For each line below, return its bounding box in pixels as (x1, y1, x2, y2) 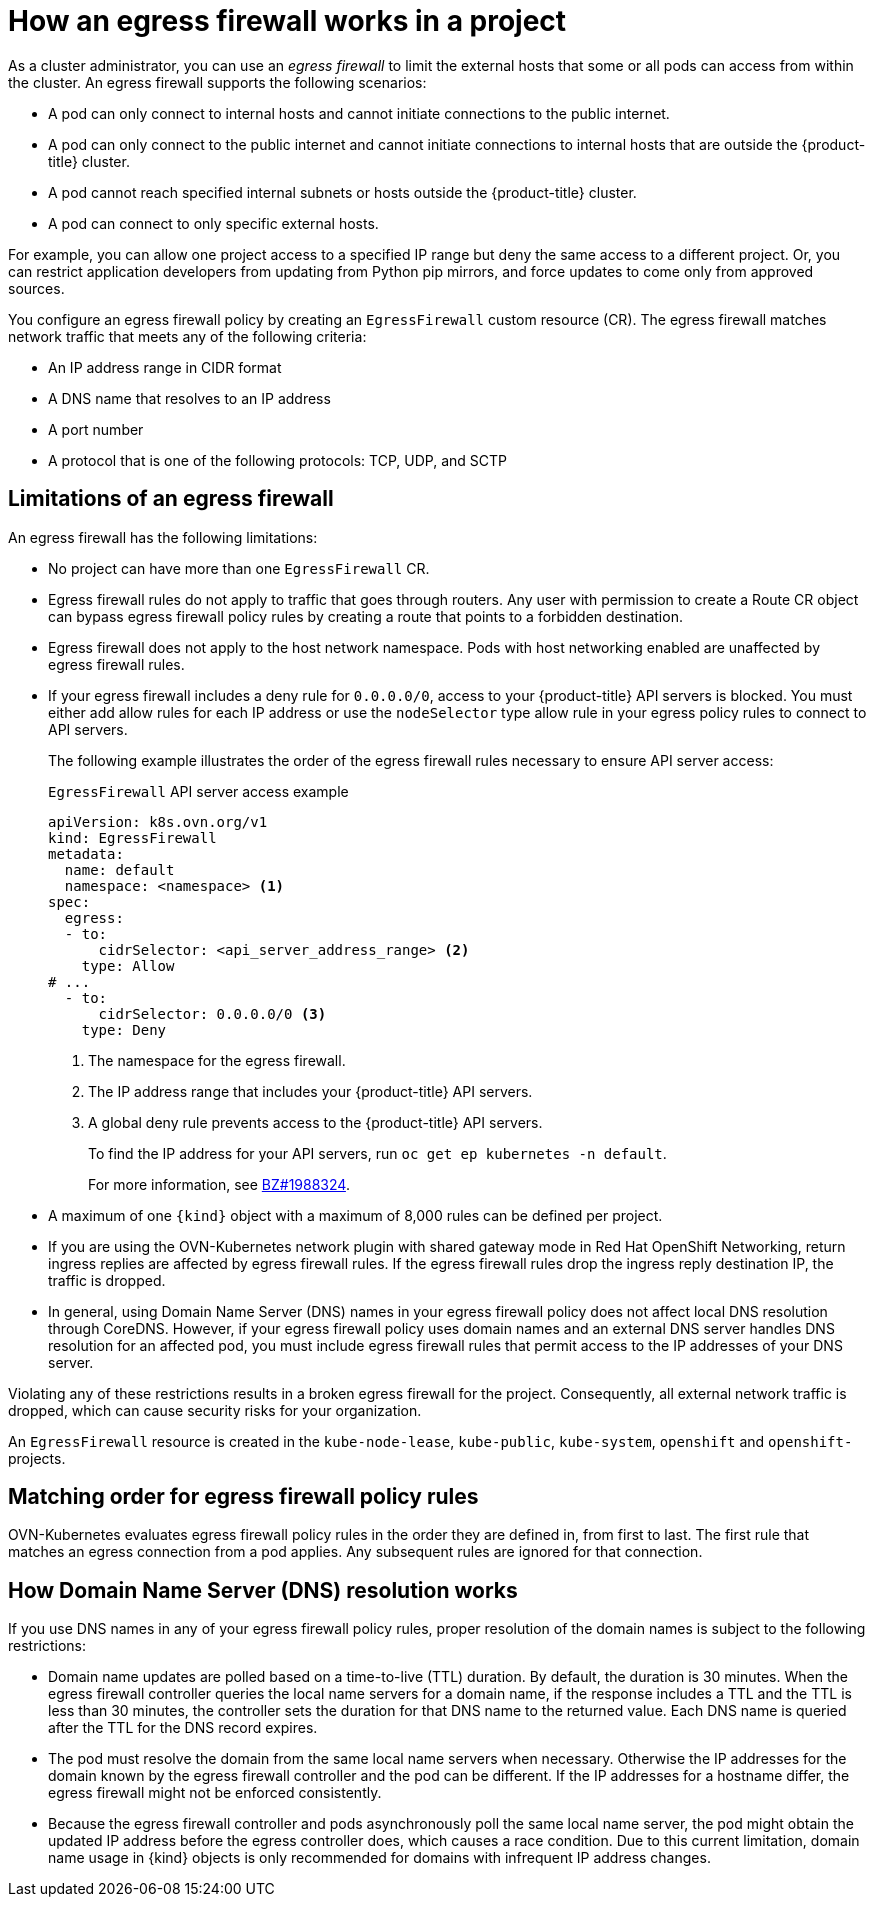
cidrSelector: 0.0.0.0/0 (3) (98, 1005, 327, 1022)
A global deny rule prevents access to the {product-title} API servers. (88, 1113, 543, 1131)
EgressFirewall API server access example (48, 782, 349, 800)
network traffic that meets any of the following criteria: (8, 327, 367, 345)
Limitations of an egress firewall (8, 486, 334, 512)
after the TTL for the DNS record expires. (48, 1719, 318, 1737)
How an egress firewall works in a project (8, 4, 567, 38)
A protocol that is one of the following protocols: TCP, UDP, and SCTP (48, 451, 507, 469)
